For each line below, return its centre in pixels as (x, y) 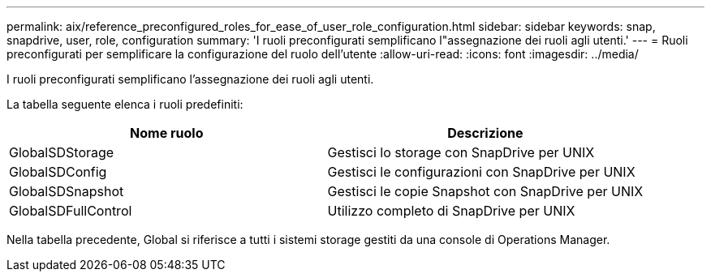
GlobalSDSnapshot (67, 191)
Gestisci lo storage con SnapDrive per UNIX (461, 152)
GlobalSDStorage (62, 152)
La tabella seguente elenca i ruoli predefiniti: (125, 104)
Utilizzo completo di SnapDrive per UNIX (451, 211)
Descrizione (485, 133)
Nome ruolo (167, 133)
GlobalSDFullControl (71, 211)
